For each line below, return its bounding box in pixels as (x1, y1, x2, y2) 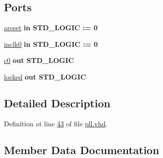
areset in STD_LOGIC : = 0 (4, 22, 98, 33)
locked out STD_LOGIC (4, 71, 86, 81)
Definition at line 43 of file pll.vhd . (4, 118, 108, 128)
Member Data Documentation (4, 142, 160, 157)
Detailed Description (4, 95, 111, 110)
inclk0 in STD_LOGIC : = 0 (4, 39, 98, 49)
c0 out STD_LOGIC (4, 55, 74, 65)
